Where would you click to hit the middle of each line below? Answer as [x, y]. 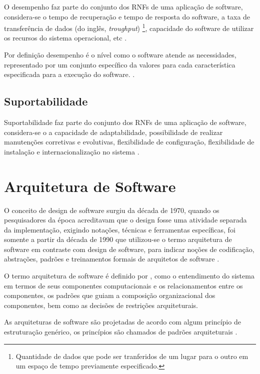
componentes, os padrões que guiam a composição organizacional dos [110, 295]
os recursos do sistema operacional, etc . [65, 38]
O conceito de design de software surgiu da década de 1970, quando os [112, 210]
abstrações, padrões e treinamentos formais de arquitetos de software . [112, 259]
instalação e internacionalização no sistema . [72, 151]
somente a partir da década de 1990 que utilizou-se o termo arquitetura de [118, 239]
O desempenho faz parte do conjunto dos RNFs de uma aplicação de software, [123, 6]
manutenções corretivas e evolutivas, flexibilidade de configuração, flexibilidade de [129, 142]
